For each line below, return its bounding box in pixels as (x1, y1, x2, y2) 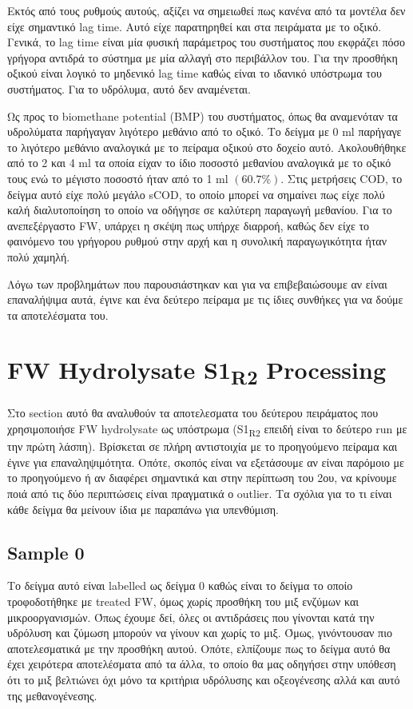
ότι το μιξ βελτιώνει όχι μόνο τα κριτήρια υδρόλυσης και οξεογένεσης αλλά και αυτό (7, 671, 400, 687)
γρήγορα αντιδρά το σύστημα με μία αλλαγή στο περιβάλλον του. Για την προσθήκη (7, 49, 398, 66)
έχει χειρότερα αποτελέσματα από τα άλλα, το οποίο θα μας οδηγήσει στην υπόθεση (7, 655, 396, 672)
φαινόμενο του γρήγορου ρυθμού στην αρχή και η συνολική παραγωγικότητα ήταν (7, 233, 387, 249)
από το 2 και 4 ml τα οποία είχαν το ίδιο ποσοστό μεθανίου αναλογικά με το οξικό (7, 154, 391, 171)
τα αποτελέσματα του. (7, 306, 109, 323)
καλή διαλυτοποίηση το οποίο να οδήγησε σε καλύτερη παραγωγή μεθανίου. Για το (7, 201, 392, 218)
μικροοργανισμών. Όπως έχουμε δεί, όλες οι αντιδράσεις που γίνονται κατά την (7, 608, 375, 625)
